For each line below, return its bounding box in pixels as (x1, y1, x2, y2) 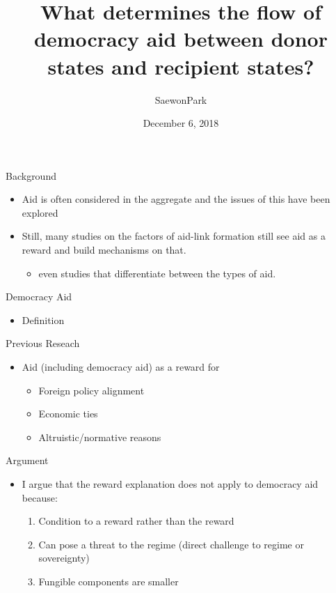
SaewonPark (154, 92, 207, 107)
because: (22, 490, 58, 505)
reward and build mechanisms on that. (22, 242, 186, 257)
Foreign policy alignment (38, 383, 145, 397)
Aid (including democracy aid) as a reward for (22, 360, 220, 374)
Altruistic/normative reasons (38, 429, 161, 444)
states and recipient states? (47, 52, 314, 80)
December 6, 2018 (143, 116, 219, 130)
